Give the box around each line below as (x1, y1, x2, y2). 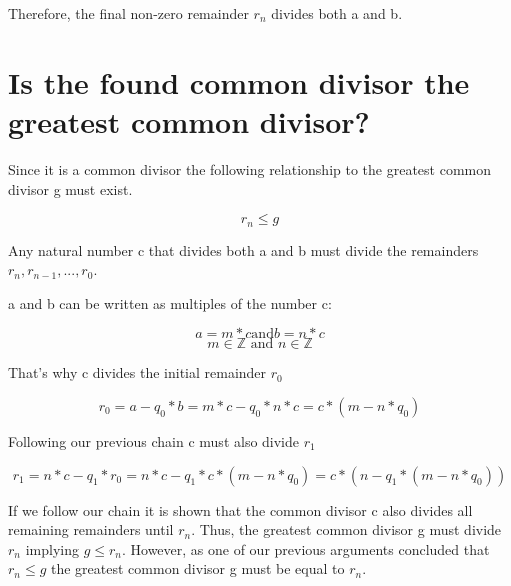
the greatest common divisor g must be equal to (51, 558, 345, 579)
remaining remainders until (8, 519, 174, 540)
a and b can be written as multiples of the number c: (8, 292, 332, 313)
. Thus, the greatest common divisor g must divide (191, 519, 502, 540)
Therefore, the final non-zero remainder (8, 3, 249, 23)
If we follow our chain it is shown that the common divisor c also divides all (8, 499, 473, 520)
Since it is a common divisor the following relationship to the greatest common (8, 158, 492, 179)
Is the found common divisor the (8, 61, 470, 102)
